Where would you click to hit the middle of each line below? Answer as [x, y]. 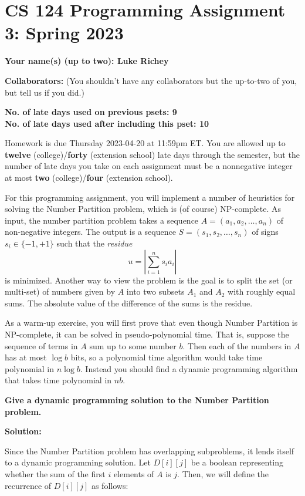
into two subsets [155, 291]
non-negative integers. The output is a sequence [90, 232]
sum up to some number [133, 345]
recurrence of [28, 485]
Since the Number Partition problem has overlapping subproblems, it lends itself [150, 451]
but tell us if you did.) [45, 92]
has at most [26, 357]
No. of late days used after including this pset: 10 [107, 123]
